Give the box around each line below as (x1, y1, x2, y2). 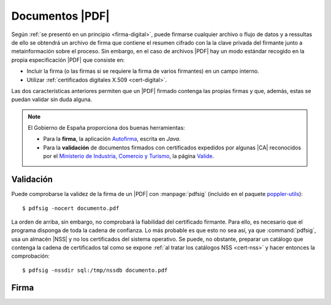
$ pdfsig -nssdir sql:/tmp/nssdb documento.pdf (22, 266, 168, 274)
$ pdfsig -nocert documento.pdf (22, 205, 120, 211)
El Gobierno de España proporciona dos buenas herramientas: (28, 124, 185, 132)
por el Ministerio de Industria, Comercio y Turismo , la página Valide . (43, 152, 215, 160)
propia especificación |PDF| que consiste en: (11, 56, 125, 64)
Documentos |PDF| (11, 9, 110, 23)
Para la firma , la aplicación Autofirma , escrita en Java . (43, 135, 181, 143)
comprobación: (11, 252, 50, 260)
